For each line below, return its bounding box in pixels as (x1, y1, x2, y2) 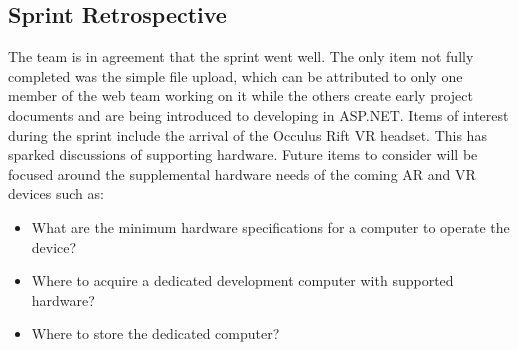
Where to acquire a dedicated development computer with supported (31, 270, 454, 291)
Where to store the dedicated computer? (31, 323, 280, 344)
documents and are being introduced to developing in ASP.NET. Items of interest (8, 104, 509, 125)
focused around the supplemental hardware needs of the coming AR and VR (8, 163, 476, 184)
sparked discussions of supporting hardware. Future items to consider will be (8, 144, 478, 165)
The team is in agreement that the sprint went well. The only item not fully (8, 46, 474, 67)
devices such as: (8, 183, 104, 204)
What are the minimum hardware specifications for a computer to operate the (31, 216, 510, 237)
